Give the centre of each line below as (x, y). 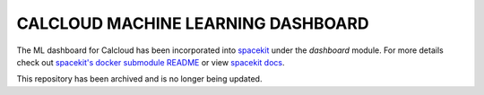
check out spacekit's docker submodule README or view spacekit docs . (151, 62)
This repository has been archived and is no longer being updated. (139, 79)
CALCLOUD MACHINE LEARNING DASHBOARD (193, 23)
